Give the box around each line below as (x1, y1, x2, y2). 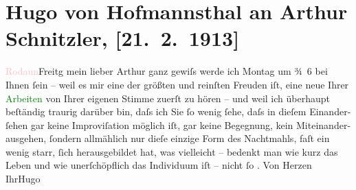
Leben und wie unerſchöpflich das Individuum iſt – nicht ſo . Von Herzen (5, 158, 312, 172)
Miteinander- (296, 117, 351, 132)
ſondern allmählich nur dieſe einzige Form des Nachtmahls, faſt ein (49, 131, 330, 145)
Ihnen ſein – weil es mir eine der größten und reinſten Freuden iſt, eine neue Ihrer (5, 77, 349, 91)
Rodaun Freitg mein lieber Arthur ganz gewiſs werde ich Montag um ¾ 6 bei (5, 64, 328, 78)
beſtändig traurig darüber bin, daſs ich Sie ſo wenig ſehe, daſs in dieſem (5, 104, 307, 119)
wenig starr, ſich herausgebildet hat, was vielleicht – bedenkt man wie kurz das (5, 144, 338, 158)
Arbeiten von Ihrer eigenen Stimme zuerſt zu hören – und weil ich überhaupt (5, 91, 330, 105)
